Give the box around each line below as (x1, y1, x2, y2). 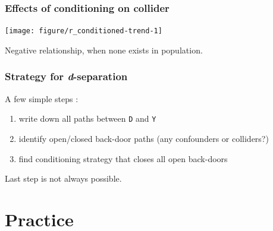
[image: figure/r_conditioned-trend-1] (5, 27, 162, 36)
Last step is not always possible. (5, 172, 122, 185)
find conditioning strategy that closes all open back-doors (18, 152, 228, 164)
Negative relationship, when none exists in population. (5, 43, 203, 56)
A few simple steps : (5, 92, 79, 105)
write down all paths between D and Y (18, 112, 156, 125)
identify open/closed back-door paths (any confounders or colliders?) (18, 132, 269, 144)
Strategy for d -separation (5, 69, 128, 84)
